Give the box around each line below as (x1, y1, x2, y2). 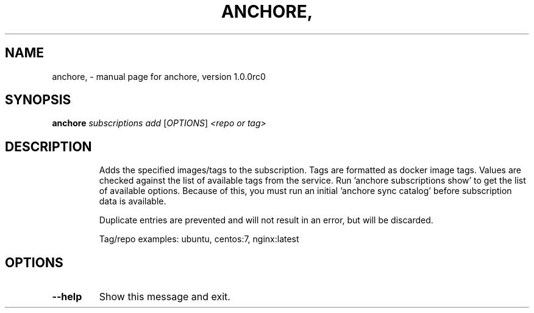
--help (52, 290, 82, 303)
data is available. (99, 196, 166, 207)
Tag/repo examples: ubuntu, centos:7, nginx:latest (99, 234, 299, 245)
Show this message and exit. (99, 290, 230, 303)
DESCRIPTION (5, 139, 92, 154)
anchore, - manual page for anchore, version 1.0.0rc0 (52, 71, 266, 82)
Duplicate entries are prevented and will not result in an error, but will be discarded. (99, 215, 433, 226)
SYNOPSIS (5, 92, 71, 108)
